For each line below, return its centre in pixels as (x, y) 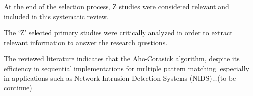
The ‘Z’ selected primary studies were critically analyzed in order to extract (118, 33)
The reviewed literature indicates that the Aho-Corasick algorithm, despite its (122, 59)
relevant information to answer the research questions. (86, 42)
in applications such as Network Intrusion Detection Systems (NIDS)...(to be (120, 78)
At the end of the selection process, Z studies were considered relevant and (117, 6)
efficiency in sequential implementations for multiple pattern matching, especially (126, 68)
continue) (18, 87)
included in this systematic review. (56, 16)
